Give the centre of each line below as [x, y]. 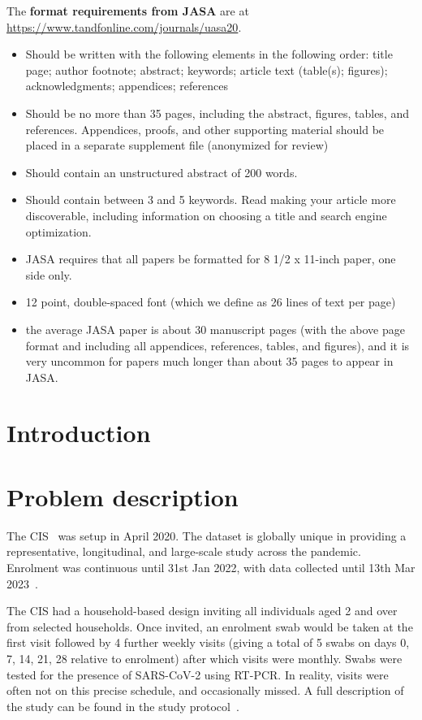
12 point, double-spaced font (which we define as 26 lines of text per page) [211, 302]
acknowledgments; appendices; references [127, 86]
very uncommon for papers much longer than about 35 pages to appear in [209, 361]
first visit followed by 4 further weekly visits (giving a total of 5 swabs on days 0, [208, 642]
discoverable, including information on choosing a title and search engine [206, 215]
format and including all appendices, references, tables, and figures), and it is [217, 345]
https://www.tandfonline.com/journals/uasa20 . [124, 26]
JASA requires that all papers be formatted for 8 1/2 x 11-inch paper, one [211, 259]
